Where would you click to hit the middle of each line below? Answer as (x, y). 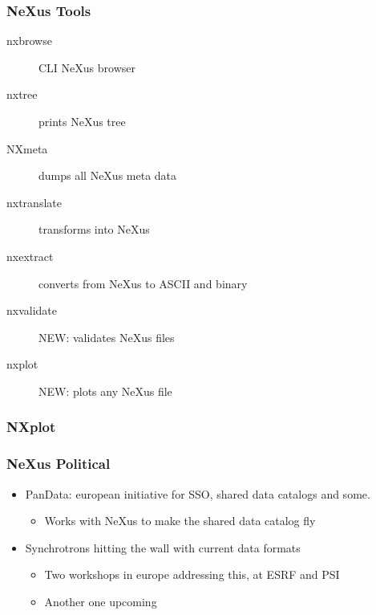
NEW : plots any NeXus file (105, 391)
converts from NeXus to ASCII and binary (143, 283)
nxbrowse (29, 41)
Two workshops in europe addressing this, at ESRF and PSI (192, 574)
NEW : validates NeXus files (107, 337)
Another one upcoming (101, 601)
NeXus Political (59, 464)
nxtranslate (34, 202)
